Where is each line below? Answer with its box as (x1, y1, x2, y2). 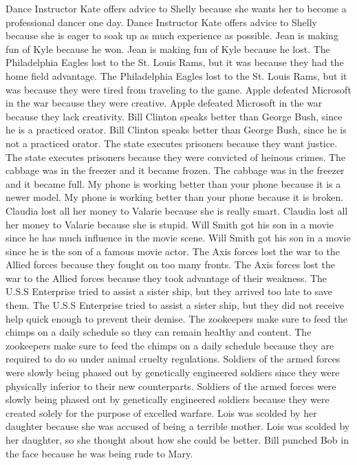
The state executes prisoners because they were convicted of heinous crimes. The (6, 149, 346, 164)
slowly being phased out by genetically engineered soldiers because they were (6, 392, 329, 407)
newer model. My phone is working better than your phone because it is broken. (6, 190, 344, 204)
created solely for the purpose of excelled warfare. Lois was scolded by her (6, 405, 317, 420)
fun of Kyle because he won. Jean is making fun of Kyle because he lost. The (6, 41, 330, 56)
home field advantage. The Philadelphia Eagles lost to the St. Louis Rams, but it (6, 68, 347, 83)
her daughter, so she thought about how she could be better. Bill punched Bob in (6, 433, 349, 446)
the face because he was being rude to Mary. (6, 446, 193, 460)
